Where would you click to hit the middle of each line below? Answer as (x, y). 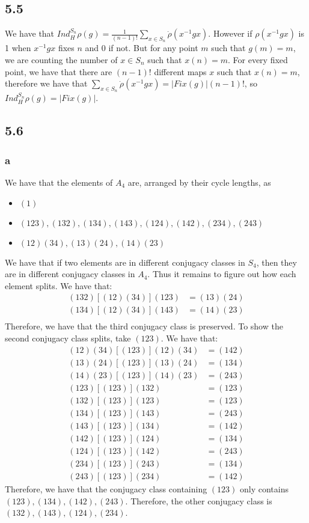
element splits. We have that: (59, 285)
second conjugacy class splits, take (68, 338)
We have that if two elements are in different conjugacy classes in (125, 262)
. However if (230, 33)
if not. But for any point (153, 48)
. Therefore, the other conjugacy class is (199, 500)
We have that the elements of (59, 182)
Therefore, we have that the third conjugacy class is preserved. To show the (144, 326)
